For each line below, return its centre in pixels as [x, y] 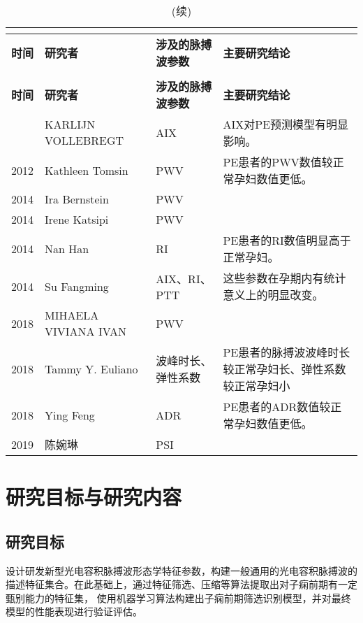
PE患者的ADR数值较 [277, 407]
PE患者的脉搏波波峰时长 [287, 352]
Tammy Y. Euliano [91, 368]
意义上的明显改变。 [273, 295]
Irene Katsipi [77, 219]
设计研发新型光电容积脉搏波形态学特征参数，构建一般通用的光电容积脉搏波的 [181, 570]
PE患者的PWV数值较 [278, 162]
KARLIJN [70, 124]
